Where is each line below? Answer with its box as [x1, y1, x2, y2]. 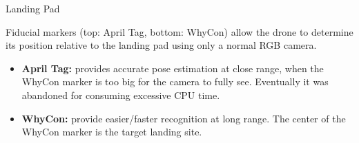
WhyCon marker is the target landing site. [21, 124, 202, 139]
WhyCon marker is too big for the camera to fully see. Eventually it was [21, 74, 329, 89]
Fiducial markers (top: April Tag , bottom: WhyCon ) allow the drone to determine [6, 24, 353, 38]
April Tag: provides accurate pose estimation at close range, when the [21, 60, 324, 75]
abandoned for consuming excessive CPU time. [21, 87, 220, 102]
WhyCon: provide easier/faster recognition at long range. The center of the [21, 111, 346, 125]
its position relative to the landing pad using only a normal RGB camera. [6, 38, 317, 52]
